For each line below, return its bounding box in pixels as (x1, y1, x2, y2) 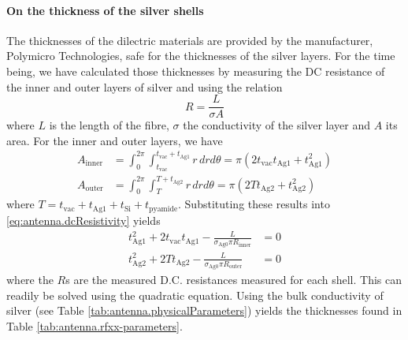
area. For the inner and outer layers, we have (6, 132, 223, 148)
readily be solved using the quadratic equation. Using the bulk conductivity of (6, 286, 384, 303)
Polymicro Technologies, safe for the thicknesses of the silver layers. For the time (6, 47, 395, 64)
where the (6, 271, 54, 288)
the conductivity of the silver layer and (183, 117, 370, 133)
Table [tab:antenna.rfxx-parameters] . (6, 317, 183, 334)
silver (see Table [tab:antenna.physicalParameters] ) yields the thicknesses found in (6, 302, 402, 319)
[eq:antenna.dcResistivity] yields (6, 211, 161, 228)
